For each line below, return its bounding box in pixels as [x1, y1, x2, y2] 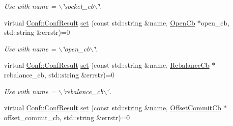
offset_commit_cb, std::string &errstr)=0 [4, 112, 130, 122]
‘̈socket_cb [62, 1, 94, 11]
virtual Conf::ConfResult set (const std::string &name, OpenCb [4, 17, 195, 27]
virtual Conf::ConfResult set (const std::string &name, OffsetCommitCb [4, 102, 221, 113]
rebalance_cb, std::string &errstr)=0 [4, 69, 115, 79]
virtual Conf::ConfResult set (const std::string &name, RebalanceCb [4, 60, 210, 70]
